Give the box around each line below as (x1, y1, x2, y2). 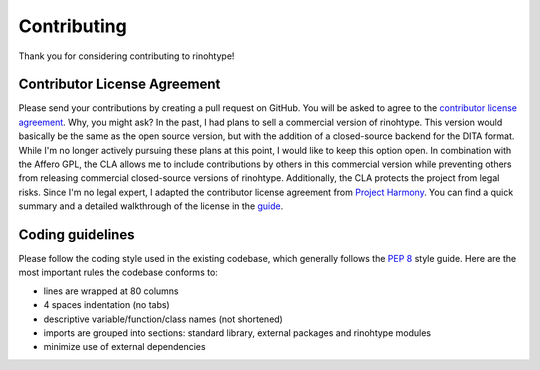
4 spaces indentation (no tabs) (43, 299, 170, 311)
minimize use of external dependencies (43, 341, 206, 353)
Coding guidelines (18, 226, 135, 243)
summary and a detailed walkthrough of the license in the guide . (18, 200, 284, 212)
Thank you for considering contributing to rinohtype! (18, 50, 235, 62)
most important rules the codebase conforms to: (18, 266, 219, 279)
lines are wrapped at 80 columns (43, 285, 179, 297)
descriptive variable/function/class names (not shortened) (43, 313, 284, 325)
